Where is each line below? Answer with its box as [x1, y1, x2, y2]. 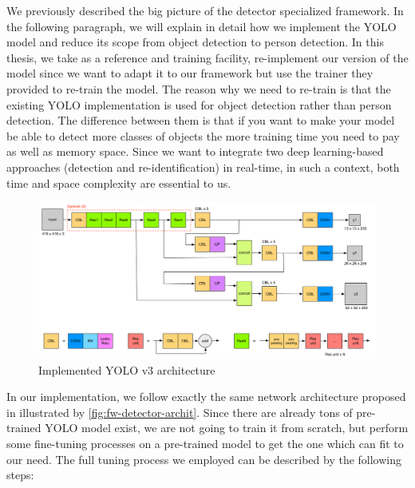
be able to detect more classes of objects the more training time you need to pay [6, 127, 400, 144]
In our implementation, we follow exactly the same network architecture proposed [6, 388, 406, 405]
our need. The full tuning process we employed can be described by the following [6, 450, 402, 467]
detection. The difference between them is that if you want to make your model [6, 112, 395, 129]
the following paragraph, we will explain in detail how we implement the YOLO [6, 18, 397, 34]
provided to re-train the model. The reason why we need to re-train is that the [6, 80, 391, 97]
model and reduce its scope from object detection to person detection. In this [6, 34, 384, 50]
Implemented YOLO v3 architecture [38, 361, 215, 378]
